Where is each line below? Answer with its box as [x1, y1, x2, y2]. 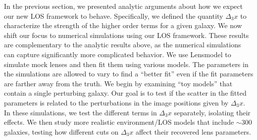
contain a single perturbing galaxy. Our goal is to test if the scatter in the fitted [4, 88, 247, 98]
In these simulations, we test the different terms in [4, 107, 157, 117]
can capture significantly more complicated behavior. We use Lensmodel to [4, 49, 231, 59]
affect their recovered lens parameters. [135, 126, 251, 137]
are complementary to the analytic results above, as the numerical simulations [4, 39, 241, 50]
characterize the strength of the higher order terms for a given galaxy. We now [4, 20, 242, 31]
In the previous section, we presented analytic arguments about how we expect [4, 1, 243, 11]
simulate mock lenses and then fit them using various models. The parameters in [4, 59, 249, 69]
